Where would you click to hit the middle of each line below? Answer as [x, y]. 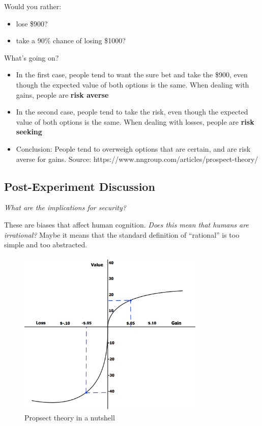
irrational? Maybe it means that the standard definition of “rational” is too [122, 234]
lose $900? [32, 23]
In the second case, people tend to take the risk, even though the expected [132, 112]
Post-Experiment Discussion [80, 186]
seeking [29, 132]
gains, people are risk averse [62, 94]
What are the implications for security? [65, 207]
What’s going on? [32, 57]
